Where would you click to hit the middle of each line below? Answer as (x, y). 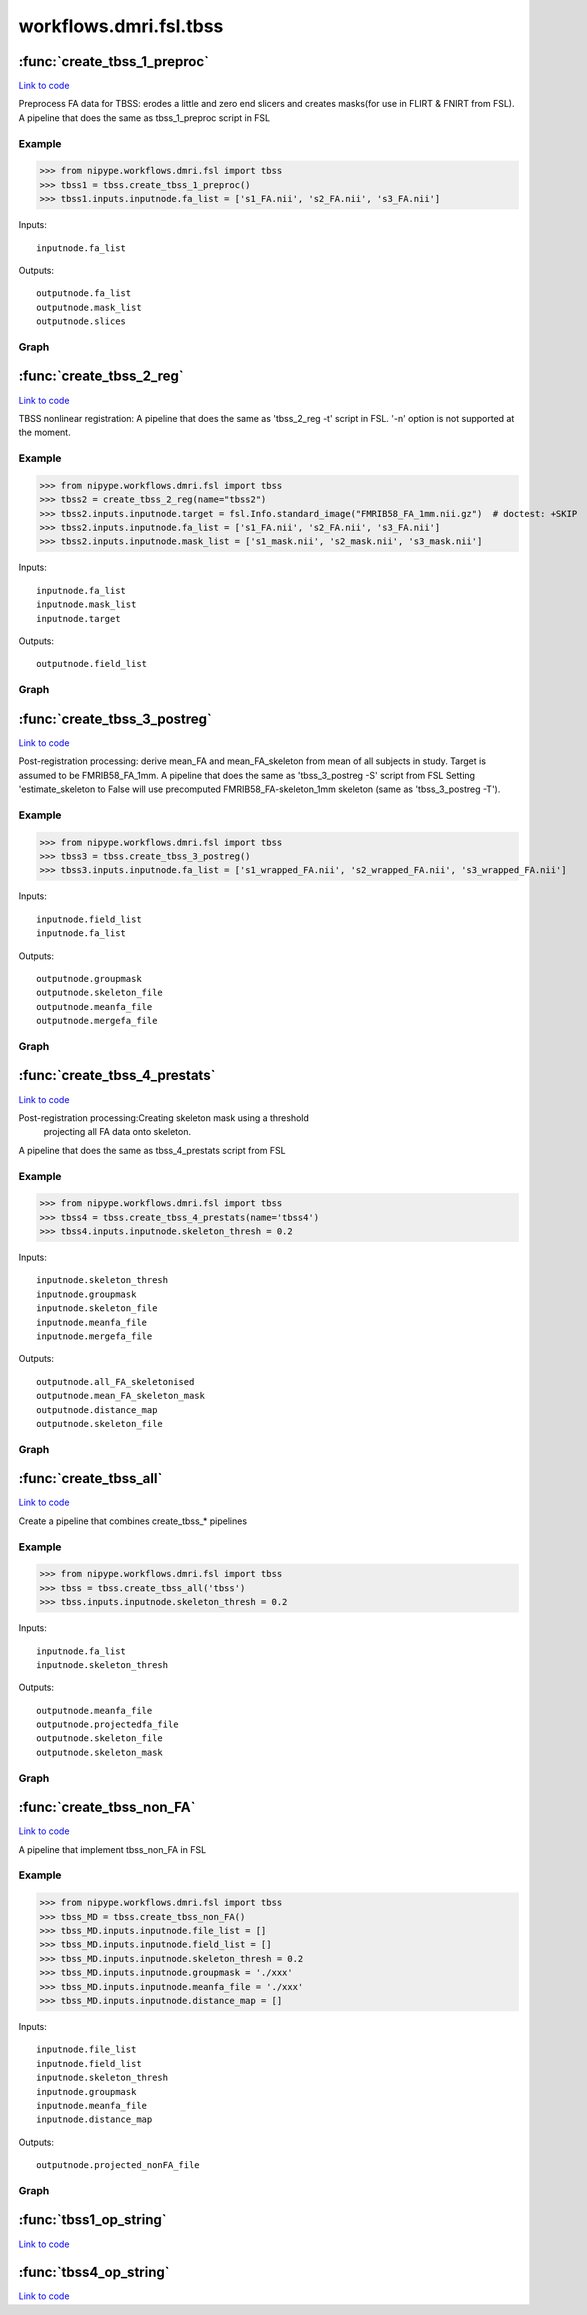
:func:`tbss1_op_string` (92, 2220)
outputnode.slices (81, 321)
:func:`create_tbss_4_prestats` (117, 1075)
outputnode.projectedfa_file (107, 1724)
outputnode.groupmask (89, 978)
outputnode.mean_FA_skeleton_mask (120, 1396)
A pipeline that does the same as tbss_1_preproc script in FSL (144, 117)
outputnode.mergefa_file (97, 1021)
